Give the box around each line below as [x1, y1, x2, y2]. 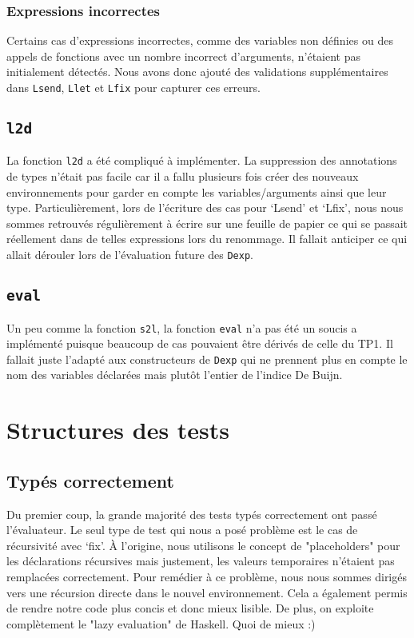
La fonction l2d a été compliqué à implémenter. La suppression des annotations [6, 152, 397, 169]
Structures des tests [6, 413, 230, 446]
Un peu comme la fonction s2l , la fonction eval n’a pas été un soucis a [6, 319, 357, 336]
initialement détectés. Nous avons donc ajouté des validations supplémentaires [6, 63, 388, 80]
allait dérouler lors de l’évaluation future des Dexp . [6, 246, 253, 263]
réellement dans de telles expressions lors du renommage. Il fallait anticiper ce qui [6, 230, 408, 247]
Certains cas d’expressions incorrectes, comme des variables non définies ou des [6, 32, 393, 49]
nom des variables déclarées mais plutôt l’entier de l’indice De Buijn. [6, 366, 343, 383]
